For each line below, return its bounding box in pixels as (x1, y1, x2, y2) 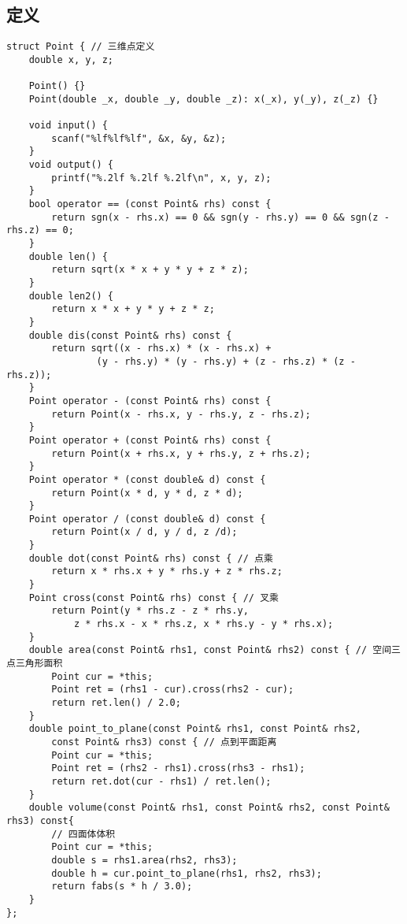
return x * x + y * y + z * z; (51, 303, 215, 315)
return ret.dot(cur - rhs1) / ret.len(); (51, 775, 272, 787)
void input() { (28, 120, 108, 132)
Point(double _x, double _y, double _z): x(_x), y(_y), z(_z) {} (28, 93, 379, 105)
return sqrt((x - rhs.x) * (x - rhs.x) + (51, 343, 272, 354)
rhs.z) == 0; (6, 225, 74, 236)
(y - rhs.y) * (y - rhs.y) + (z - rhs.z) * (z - (96, 355, 356, 367)
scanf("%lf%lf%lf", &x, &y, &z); (51, 132, 227, 144)
